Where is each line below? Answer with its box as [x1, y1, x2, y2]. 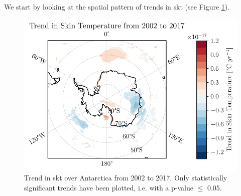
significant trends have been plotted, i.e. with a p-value [24, 182, 193, 192]
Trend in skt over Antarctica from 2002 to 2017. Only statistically [24, 172, 227, 183]
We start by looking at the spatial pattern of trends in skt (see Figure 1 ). [4, 2, 230, 12]
